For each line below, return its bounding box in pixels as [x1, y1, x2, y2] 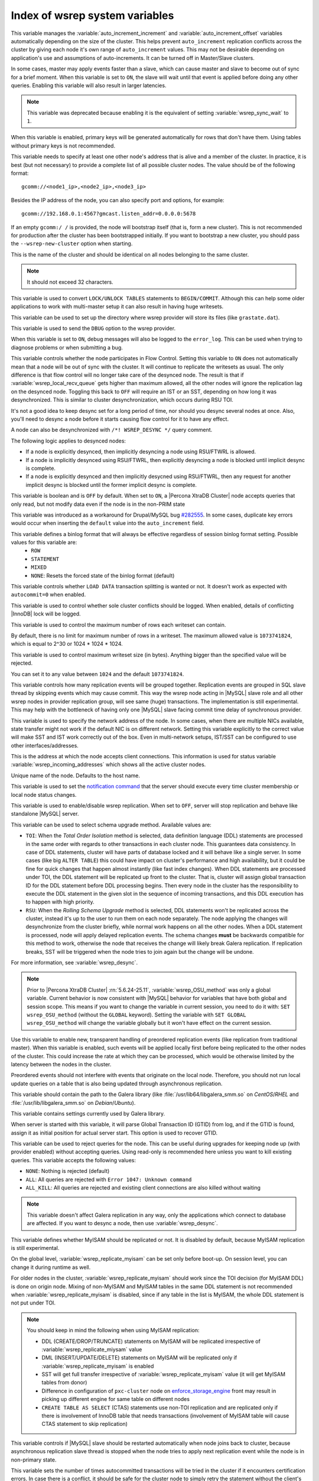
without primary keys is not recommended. [11, 142, 115, 149]
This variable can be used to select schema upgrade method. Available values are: [11, 821, 212, 828]
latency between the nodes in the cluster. [11, 1060, 112, 1068]
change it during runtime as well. [11, 1264, 91, 1271]
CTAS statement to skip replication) [41, 1421, 128, 1428]
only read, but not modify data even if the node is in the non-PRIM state [11, 501, 185, 508]
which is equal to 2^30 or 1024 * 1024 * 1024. [11, 640, 123, 647]
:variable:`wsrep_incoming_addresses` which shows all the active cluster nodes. [11, 761, 206, 768]
